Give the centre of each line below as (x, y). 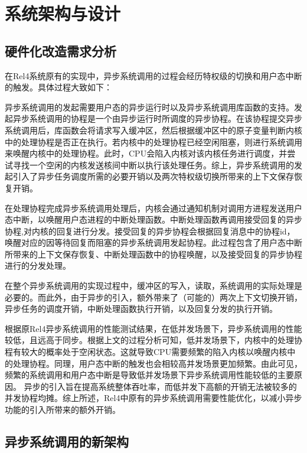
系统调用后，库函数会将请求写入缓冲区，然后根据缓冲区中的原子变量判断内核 (153, 130)
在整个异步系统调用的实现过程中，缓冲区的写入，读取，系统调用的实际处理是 (153, 286)
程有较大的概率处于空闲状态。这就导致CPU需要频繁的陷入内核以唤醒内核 (146, 352)
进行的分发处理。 (38, 265)
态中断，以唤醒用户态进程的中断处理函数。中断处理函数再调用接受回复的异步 (153, 219)
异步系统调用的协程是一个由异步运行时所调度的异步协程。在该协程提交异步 (157, 118)
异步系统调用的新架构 (67, 441)
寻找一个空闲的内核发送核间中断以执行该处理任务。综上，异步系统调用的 (153, 164)
